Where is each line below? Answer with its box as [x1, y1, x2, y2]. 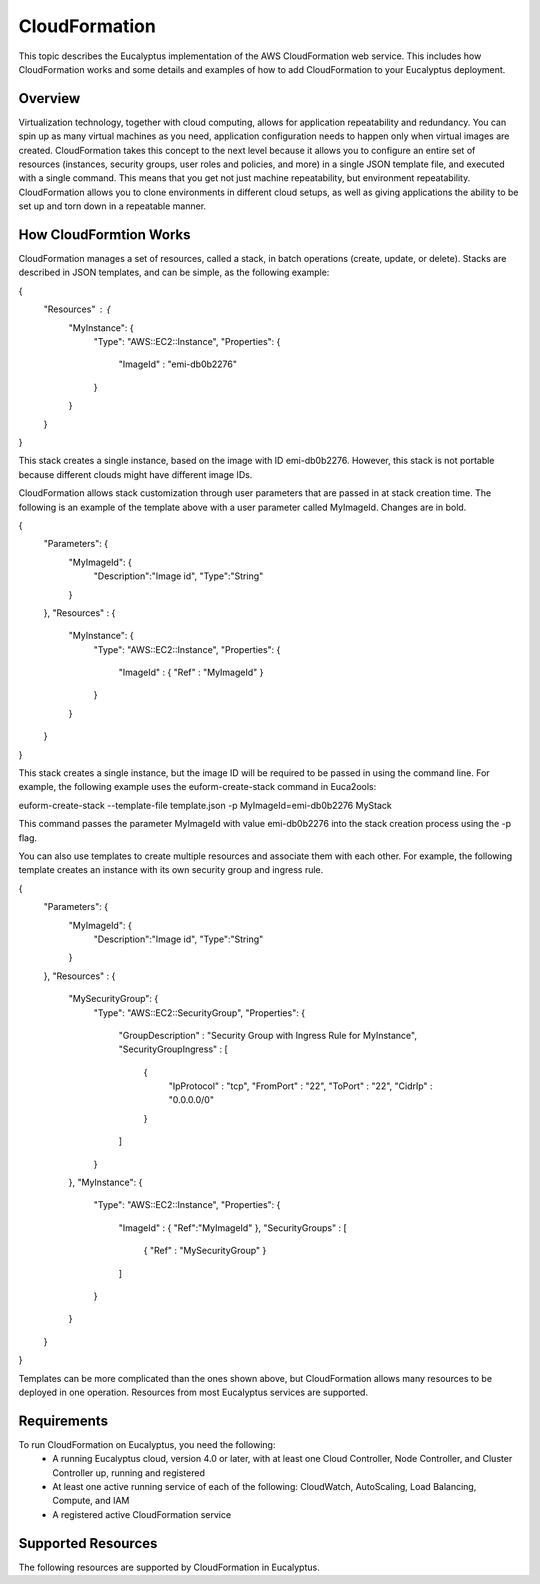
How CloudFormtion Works [18, 226, 191, 243]
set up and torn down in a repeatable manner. [18, 200, 207, 212]
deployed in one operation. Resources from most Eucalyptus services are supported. [18, 1386, 369, 1398]
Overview [18, 90, 81, 107]
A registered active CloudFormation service [52, 1508, 232, 1520]
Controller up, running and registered [52, 1466, 205, 1479]
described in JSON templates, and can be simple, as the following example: [18, 266, 330, 279]
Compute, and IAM [52, 1495, 130, 1507]
